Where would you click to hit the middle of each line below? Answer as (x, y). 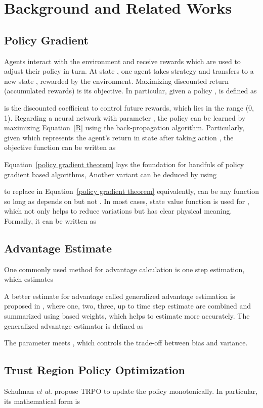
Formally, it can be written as (50, 220)
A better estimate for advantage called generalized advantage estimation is (120, 296)
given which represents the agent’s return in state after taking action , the (119, 137)
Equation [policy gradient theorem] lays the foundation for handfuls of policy (124, 164)
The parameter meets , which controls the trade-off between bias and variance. (126, 343)
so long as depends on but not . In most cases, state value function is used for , (127, 201)
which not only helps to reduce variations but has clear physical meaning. (118, 211)
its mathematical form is (42, 401)
